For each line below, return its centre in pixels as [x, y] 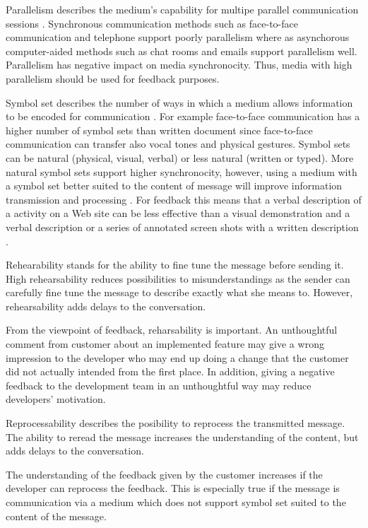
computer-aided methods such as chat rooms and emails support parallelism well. [182, 51]
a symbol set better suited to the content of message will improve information [174, 186]
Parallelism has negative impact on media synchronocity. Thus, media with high [179, 65]
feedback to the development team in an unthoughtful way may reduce [159, 385]
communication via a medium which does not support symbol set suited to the [176, 502]
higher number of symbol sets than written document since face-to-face [159, 130]
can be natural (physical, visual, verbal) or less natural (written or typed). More [180, 157]
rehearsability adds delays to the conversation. [106, 306]
